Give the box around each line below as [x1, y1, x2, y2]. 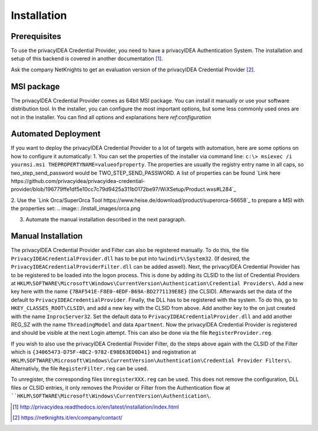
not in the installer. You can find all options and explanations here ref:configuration [11, 113, 211, 120]
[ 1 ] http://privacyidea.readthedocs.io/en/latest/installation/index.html [12, 403, 179, 410]
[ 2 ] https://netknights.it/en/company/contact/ [12, 414, 123, 421]
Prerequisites [11, 31, 61, 41]
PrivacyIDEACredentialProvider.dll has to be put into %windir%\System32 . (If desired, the [11, 254, 250, 262]
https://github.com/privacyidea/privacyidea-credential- [11, 178, 145, 184]
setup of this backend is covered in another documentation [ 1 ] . [11, 55, 163, 62]
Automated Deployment [11, 129, 101, 139]
